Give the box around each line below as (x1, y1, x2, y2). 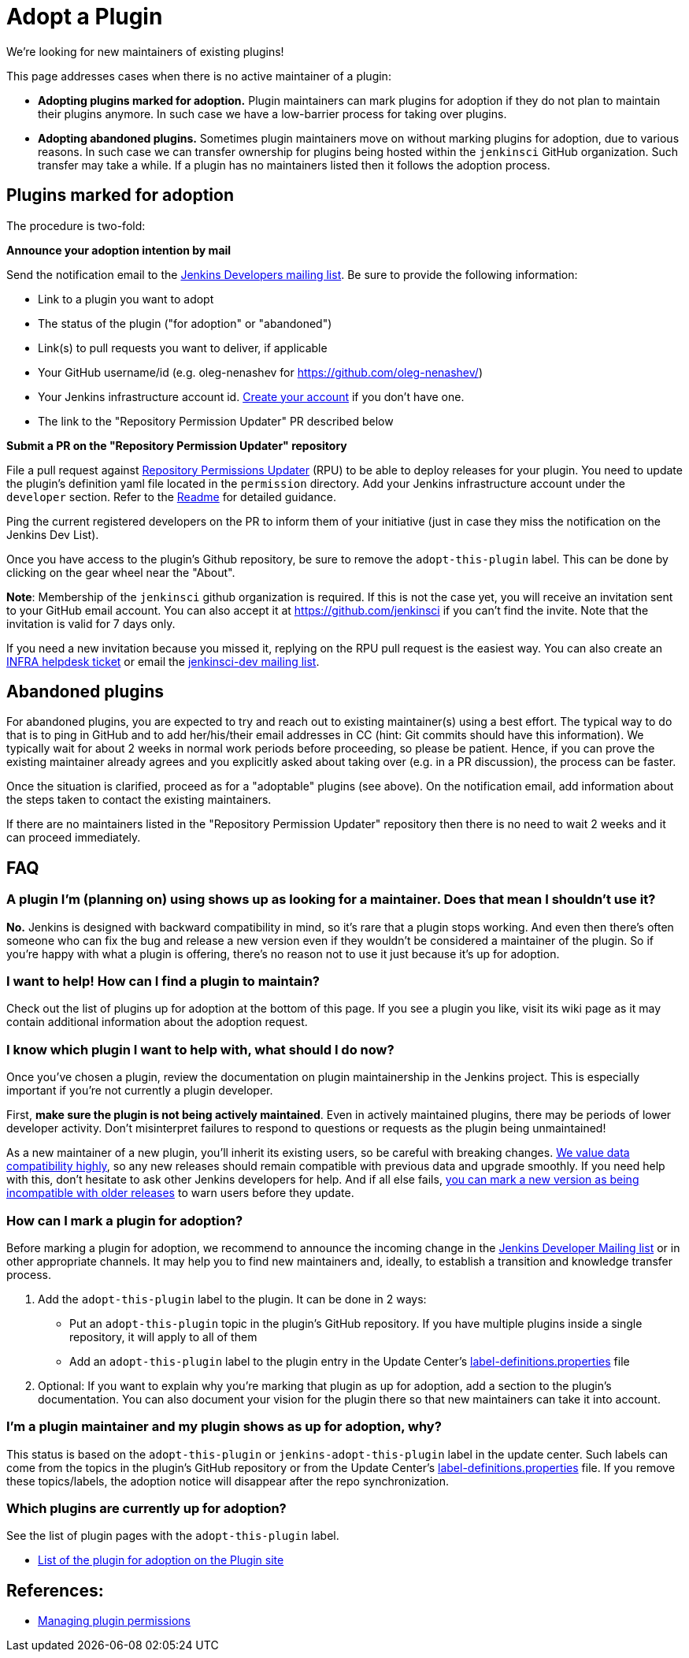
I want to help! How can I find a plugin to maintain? (6, 973, 320, 990)
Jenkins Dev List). (6, 527, 99, 541)
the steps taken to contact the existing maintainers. (6, 793, 272, 807)
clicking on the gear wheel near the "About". (6, 565, 235, 579)
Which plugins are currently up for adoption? (6, 1500, 287, 1517)
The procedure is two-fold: (6, 218, 146, 232)
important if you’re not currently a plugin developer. (6, 1084, 273, 1098)
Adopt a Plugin (6, 3, 163, 30)
